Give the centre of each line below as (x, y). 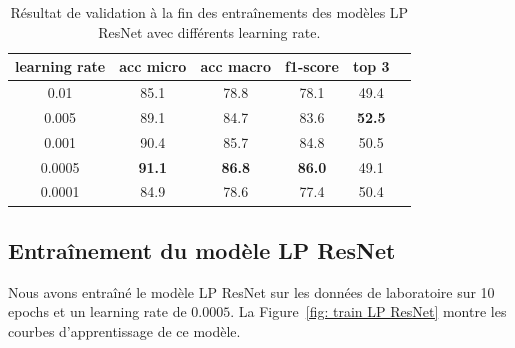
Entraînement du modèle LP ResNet (202, 249)
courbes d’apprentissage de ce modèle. (124, 330)
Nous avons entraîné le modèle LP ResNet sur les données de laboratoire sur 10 (251, 291)
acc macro (235, 66)
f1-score (311, 66)
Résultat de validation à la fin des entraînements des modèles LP (209, 12)
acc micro (153, 66)
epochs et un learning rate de (97, 311)
